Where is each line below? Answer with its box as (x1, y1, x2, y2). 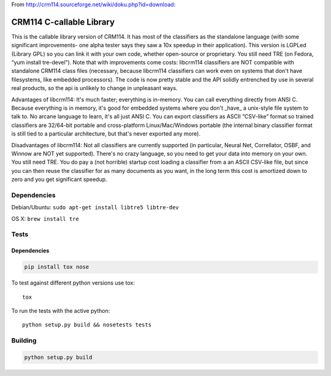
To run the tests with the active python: (11, 307, 110, 314)
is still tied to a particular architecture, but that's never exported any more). (11, 130, 200, 137)
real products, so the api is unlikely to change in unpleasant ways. (11, 85, 178, 92)
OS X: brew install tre (11, 215, 80, 222)
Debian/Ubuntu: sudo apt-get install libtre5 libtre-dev (11, 204, 179, 211)
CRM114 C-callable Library (11, 17, 115, 27)
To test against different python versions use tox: (11, 279, 135, 286)
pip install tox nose (24, 264, 89, 270)
